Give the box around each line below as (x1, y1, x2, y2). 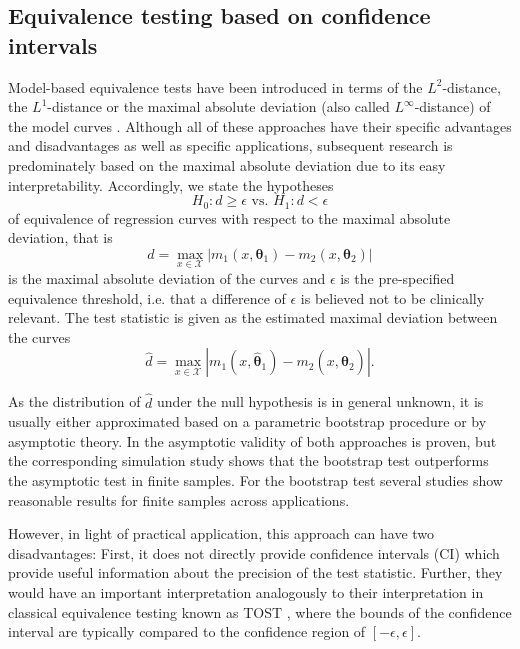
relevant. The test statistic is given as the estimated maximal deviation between (8, 307, 498, 328)
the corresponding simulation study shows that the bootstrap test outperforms (8, 450, 489, 471)
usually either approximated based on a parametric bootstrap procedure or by (8, 411, 487, 432)
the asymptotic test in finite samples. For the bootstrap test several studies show (8, 469, 503, 490)
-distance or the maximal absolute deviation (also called (47, 96, 390, 117)
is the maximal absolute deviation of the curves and (8, 268, 326, 289)
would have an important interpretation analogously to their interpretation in (8, 581, 484, 602)
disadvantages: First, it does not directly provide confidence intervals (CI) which (8, 542, 500, 563)
